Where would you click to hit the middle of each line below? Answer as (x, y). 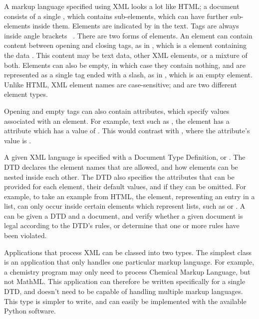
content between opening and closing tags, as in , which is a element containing (125, 45)
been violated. (25, 235)
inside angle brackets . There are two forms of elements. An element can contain (128, 35)
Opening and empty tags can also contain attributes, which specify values (117, 111)
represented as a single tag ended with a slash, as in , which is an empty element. (128, 75)
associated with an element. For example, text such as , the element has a (117, 121)
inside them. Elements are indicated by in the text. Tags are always (136, 26)
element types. (26, 94)
